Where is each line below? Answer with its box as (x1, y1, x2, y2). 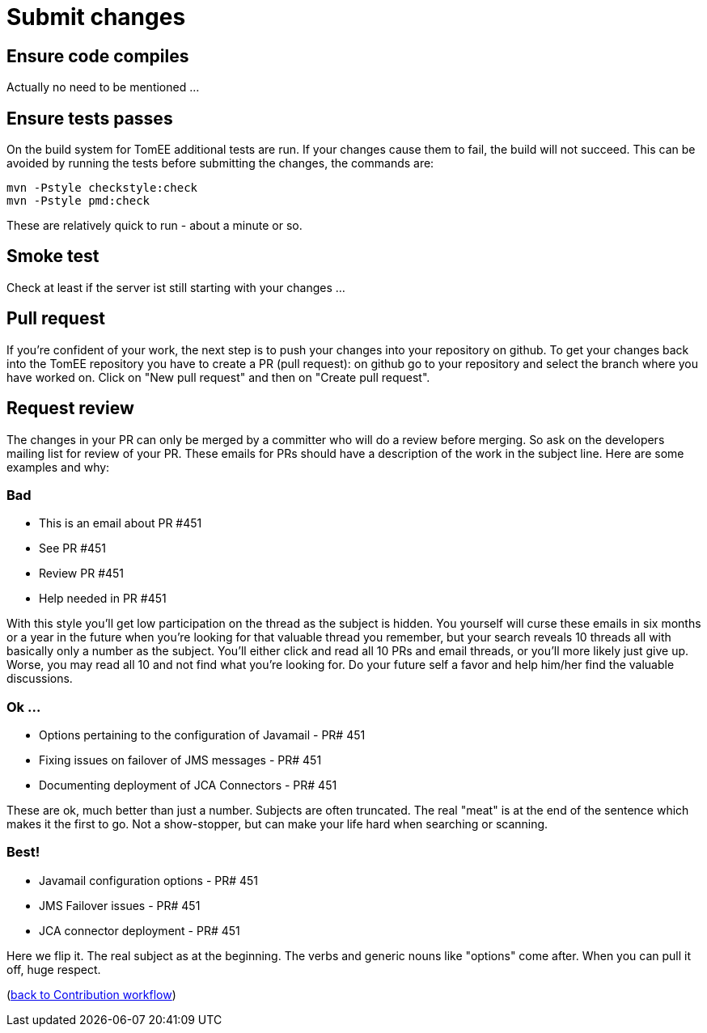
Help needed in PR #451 (39, 591, 167, 606)
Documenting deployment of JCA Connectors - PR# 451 (39, 778, 337, 793)
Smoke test (6, 246, 99, 267)
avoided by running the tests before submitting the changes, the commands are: (6, 156, 434, 171)
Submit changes (6, 3, 186, 31)
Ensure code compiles (6, 45, 189, 66)
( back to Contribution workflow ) (6, 987, 176, 1001)
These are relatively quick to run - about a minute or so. (6, 218, 303, 233)
